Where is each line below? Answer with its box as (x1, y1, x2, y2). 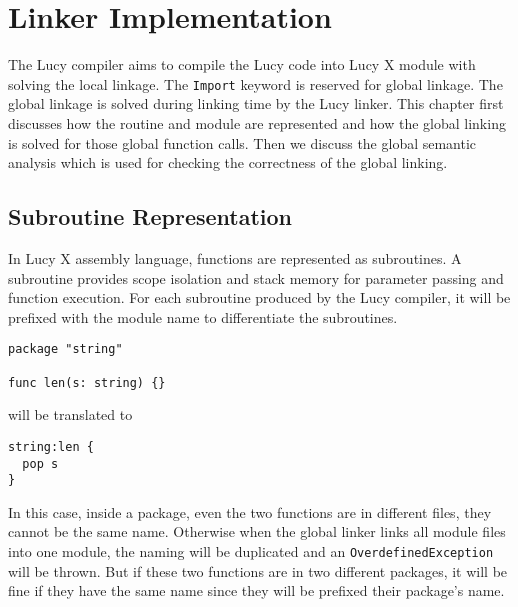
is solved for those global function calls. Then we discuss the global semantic (8, 132, 477, 153)
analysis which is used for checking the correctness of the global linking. (8, 152, 448, 173)
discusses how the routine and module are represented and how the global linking (8, 112, 506, 133)
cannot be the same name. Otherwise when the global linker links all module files (8, 521, 506, 542)
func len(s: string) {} (8, 375, 166, 390)
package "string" (8, 342, 123, 357)
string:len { (8, 439, 94, 454)
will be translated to (8, 404, 133, 425)
